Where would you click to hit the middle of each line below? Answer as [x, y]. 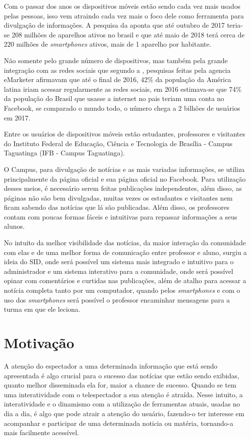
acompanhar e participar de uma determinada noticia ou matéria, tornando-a [119, 423]
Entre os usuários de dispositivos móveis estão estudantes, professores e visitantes [125, 134]
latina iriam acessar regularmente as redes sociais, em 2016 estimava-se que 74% [123, 89]
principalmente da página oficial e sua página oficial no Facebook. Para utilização [125, 178]
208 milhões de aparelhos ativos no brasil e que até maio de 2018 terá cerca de [128, 34]
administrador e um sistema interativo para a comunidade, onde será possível [119, 271]
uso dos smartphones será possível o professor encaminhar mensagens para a [117, 299]
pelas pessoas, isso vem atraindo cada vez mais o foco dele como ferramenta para [124, 15]
